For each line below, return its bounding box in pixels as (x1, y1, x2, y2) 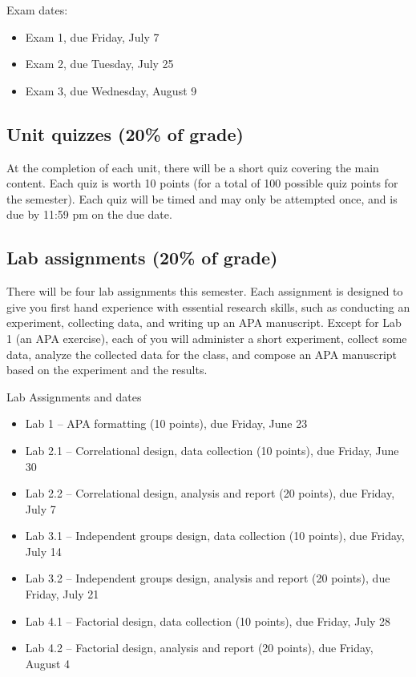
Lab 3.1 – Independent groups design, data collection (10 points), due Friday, (25, 527, 405, 544)
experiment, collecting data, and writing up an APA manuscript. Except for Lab (6, 314, 402, 331)
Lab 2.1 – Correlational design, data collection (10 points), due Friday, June (25, 441, 399, 458)
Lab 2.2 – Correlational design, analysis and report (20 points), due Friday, (25, 485, 395, 502)
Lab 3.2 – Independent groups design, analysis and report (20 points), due (25, 570, 390, 586)
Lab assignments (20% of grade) (6, 245, 278, 270)
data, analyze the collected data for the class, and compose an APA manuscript (6, 345, 398, 362)
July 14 (25, 542, 62, 559)
